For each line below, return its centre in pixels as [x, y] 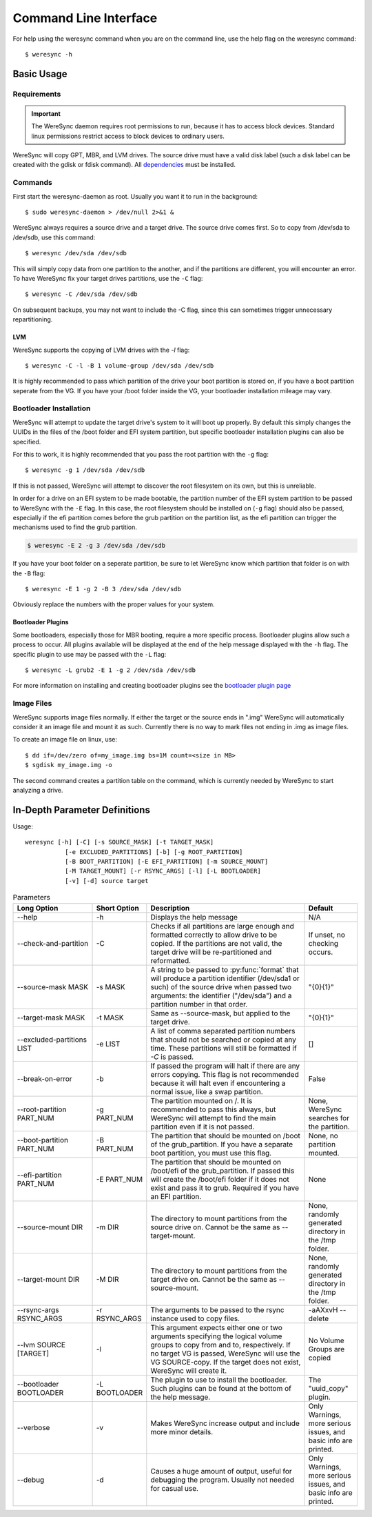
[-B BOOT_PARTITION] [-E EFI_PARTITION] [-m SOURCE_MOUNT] [166, 861]
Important [46, 113]
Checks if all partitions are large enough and [222, 926]
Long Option [38, 908]
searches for [329, 1118]
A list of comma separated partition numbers [223, 1031]
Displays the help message [194, 917]
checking [323, 943]
